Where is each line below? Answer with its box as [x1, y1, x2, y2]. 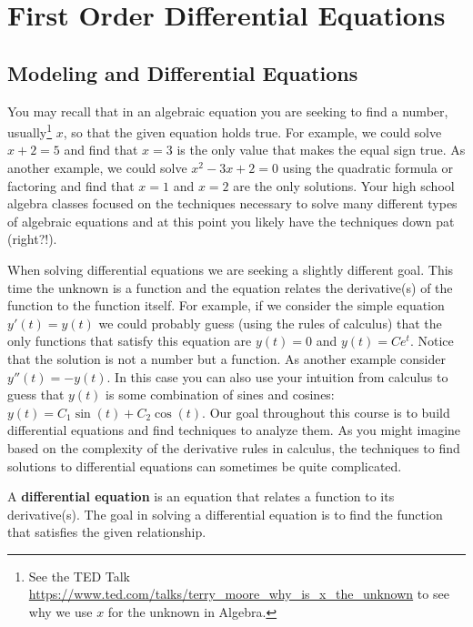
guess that [7, 385, 65, 404]
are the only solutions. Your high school [233, 176, 455, 195]
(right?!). [7, 229, 57, 248]
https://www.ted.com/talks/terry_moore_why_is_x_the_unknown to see [28, 584, 449, 603]
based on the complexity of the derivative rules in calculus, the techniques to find [7, 438, 460, 457]
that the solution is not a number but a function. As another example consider [7, 349, 446, 368]
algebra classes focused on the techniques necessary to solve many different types [7, 194, 458, 213]
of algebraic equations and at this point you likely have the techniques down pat [7, 211, 455, 230]
